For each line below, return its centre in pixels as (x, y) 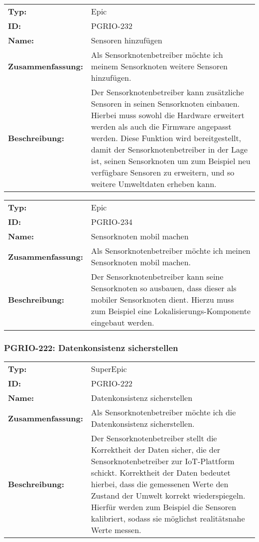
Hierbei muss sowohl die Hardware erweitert (168, 115)
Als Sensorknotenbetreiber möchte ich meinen (171, 251)
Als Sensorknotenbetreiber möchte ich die (163, 412)
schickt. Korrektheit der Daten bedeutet (161, 473)
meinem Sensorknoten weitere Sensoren (159, 66)
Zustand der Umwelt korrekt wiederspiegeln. (168, 496)
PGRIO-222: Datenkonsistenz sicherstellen (91, 347)
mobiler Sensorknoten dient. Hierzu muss (162, 299)
